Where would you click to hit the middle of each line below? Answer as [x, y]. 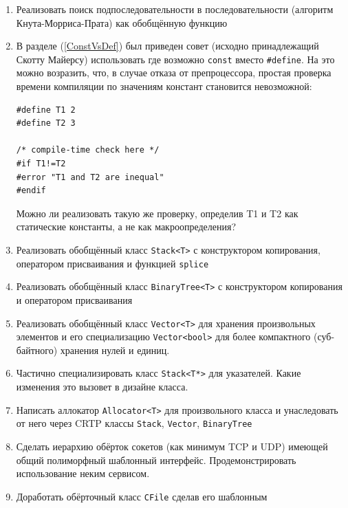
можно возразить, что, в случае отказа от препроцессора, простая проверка [174, 73]
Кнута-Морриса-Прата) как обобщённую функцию [122, 22]
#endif [31, 191]
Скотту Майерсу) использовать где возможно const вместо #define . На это [175, 59]
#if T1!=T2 [41, 164]
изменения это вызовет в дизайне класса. [102, 387]
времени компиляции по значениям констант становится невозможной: [164, 86]
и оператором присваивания [74, 299]
